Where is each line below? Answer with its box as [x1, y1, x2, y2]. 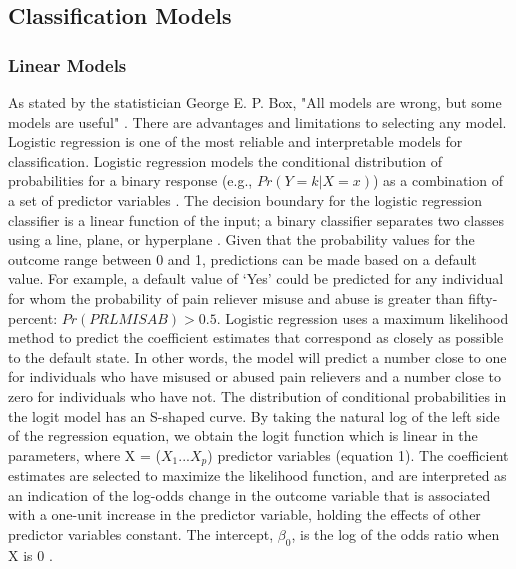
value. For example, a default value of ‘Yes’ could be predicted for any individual [8, 268, 504, 289]
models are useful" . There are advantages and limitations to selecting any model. [8, 111, 507, 132]
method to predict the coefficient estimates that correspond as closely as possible [8, 327, 504, 348]
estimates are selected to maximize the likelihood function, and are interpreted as [8, 465, 507, 486]
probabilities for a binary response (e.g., [8, 170, 253, 191]
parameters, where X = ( [8, 444, 162, 465]
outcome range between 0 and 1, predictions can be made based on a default [8, 248, 477, 269]
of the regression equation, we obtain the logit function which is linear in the [8, 425, 478, 446]
